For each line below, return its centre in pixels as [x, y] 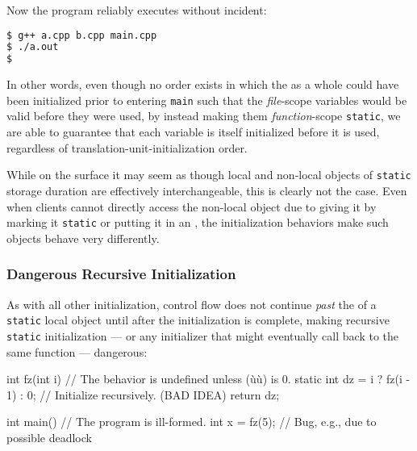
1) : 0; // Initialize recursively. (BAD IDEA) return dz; [143, 394]
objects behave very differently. [83, 238]
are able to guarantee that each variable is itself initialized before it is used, [193, 132]
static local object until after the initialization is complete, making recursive [198, 320]
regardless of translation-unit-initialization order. [127, 147]
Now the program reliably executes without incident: [137, 10]
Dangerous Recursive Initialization [121, 274]
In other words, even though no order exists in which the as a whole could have [203, 84]
